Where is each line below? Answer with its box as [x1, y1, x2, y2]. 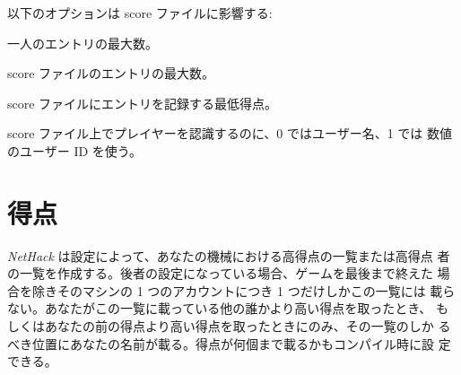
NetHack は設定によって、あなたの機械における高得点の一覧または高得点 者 [7, 246, 450, 265]
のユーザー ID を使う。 [7, 141, 142, 160]
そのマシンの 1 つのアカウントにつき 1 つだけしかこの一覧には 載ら [57, 281, 456, 300]
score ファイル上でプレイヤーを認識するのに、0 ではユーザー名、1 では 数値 [7, 124, 452, 143]
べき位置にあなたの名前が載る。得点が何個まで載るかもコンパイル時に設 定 [7, 334, 451, 353]
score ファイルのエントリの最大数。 [7, 64, 215, 83]
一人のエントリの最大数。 [7, 33, 158, 52]
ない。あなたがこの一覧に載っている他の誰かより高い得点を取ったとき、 [7, 299, 432, 318]
